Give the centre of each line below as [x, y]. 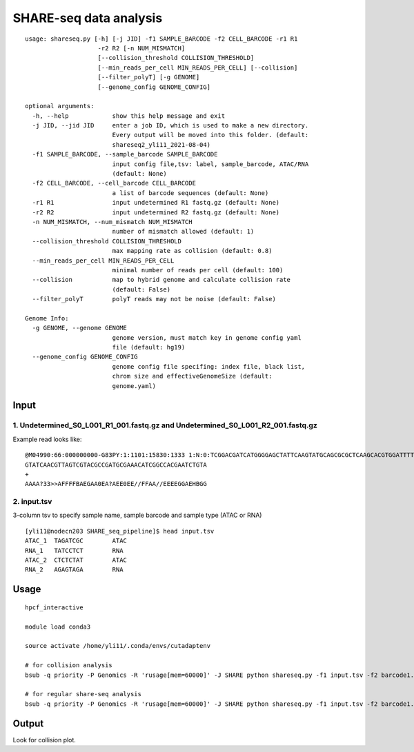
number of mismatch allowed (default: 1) [183, 232]
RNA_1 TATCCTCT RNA [74, 550]
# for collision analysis [69, 665]
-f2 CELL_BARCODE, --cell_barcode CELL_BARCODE [114, 183]
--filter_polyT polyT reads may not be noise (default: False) [154, 299]
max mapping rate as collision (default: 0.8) [192, 251]
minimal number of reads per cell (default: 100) [198, 270]
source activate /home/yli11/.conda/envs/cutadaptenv [118, 646]
